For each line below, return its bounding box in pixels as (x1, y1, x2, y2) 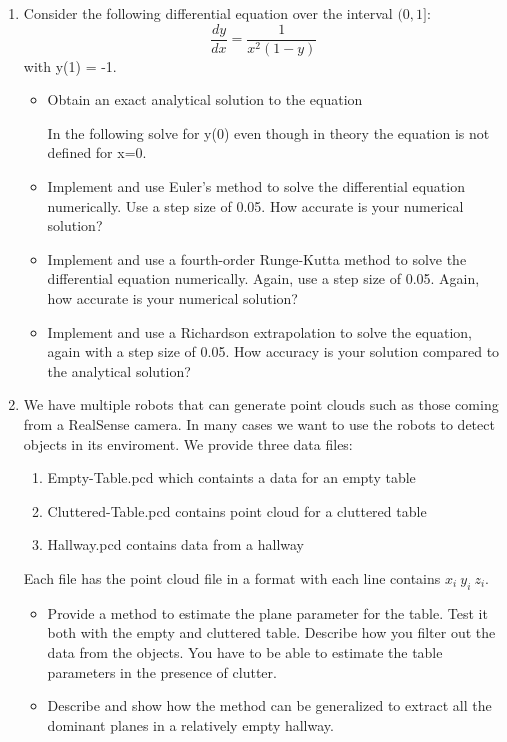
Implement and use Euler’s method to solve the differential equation (47, 176, 465, 197)
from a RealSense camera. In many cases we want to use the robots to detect (23, 413, 495, 434)
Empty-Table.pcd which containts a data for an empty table (47, 467, 416, 488)
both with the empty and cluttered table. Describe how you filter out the (47, 622, 496, 643)
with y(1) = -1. (23, 55, 117, 76)
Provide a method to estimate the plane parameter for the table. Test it (47, 602, 488, 623)
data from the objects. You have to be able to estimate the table (47, 641, 443, 662)
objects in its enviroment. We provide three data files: (23, 433, 353, 454)
